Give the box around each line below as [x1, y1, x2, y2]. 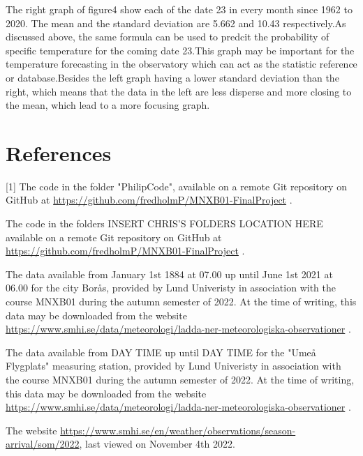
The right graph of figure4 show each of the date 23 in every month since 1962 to [6, 2, 353, 16]
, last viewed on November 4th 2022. [79, 436, 235, 451]
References [6, 138, 112, 167]
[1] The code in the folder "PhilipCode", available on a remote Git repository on [6, 178, 347, 193]
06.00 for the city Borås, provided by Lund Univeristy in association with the [6, 280, 336, 295]
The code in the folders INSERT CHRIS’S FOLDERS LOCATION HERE [6, 216, 323, 231]
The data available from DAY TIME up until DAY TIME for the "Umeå [6, 344, 316, 359]
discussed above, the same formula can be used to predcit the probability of [6, 29, 329, 44]
